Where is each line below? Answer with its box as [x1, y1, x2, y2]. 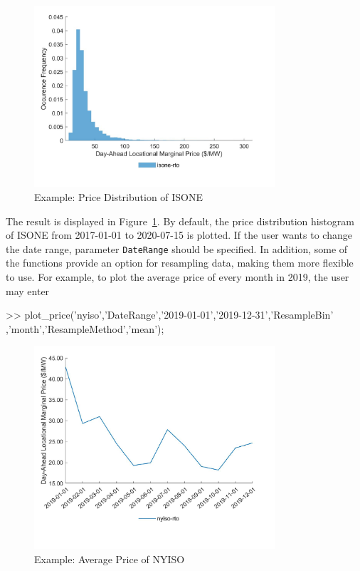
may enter [6, 283, 50, 298]
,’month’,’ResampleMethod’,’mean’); [6, 321, 164, 336]
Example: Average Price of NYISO [34, 551, 185, 566]
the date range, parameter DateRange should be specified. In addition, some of [6, 241, 348, 256]
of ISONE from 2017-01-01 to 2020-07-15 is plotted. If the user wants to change [6, 227, 352, 242]
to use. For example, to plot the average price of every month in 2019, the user [6, 269, 349, 284]
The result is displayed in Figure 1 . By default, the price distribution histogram [6, 213, 354, 228]
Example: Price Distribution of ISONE [34, 189, 203, 204]
